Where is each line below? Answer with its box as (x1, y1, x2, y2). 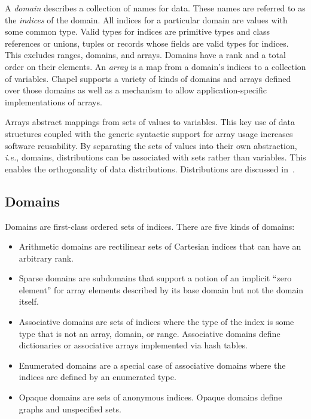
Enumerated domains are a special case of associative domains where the (19, 359, 286, 371)
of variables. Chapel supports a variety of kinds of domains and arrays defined (5, 72, 291, 84)
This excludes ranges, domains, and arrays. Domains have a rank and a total (5, 48, 286, 61)
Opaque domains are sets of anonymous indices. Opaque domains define (19, 391, 282, 403)
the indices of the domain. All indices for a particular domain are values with (5, 13, 288, 26)
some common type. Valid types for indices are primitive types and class (5, 25, 270, 38)
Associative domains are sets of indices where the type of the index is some (19, 315, 294, 328)
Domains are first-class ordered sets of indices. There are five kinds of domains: (5, 220, 295, 232)
